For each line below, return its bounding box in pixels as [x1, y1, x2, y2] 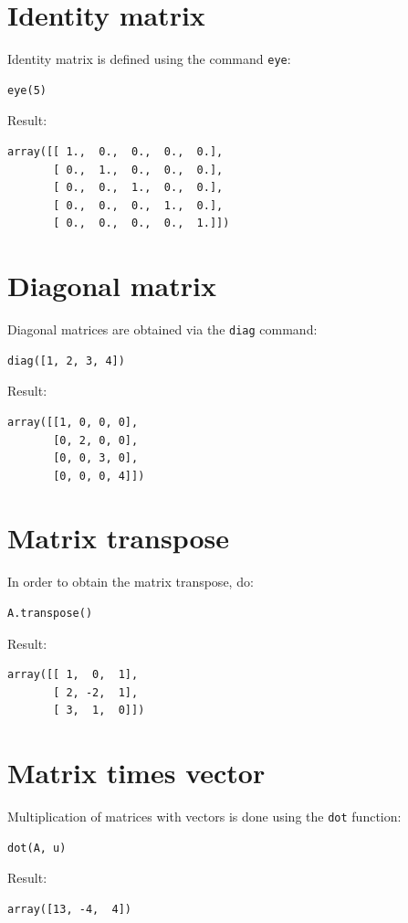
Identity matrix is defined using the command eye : [7, 49, 291, 69]
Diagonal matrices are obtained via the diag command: [7, 320, 318, 339]
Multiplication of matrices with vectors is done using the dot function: [7, 807, 402, 826]
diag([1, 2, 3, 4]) [7, 354, 125, 367]
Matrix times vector [7, 754, 266, 791]
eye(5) [7, 83, 47, 97]
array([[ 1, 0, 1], [7, 668, 139, 682]
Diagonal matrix [7, 267, 216, 304]
